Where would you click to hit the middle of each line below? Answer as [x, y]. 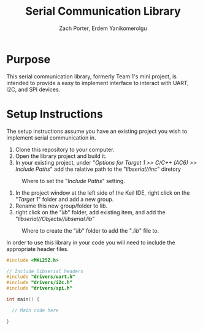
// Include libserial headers [45, 271]
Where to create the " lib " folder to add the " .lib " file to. [90, 230]
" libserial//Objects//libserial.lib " [55, 219]
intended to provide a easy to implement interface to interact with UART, [98, 83]
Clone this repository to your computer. [65, 149]
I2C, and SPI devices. [33, 89]
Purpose [29, 59]
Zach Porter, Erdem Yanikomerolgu [103, 28]
